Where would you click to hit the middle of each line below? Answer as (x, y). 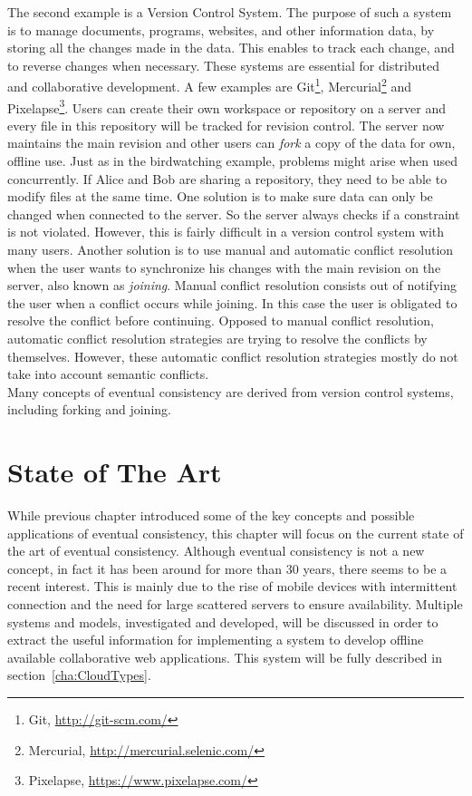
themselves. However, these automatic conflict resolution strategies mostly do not (233, 356)
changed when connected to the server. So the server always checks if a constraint (234, 214)
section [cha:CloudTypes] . (79, 675)
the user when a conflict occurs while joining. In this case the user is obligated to (232, 302)
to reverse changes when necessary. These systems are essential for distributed (223, 65)
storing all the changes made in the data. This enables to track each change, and (231, 48)
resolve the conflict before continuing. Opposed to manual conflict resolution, (221, 320)
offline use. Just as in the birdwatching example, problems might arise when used (232, 161)
